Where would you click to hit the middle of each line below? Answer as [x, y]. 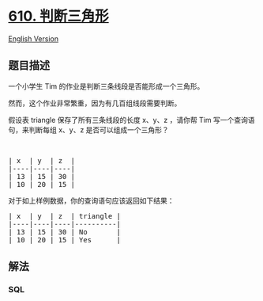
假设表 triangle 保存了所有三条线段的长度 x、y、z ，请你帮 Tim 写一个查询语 [131, 120]
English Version [34, 38]
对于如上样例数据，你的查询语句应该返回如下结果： [91, 200]
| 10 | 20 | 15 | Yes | [64, 240]
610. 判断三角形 [58, 16]
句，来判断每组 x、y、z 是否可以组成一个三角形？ [89, 130]
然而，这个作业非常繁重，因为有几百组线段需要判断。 [95, 103]
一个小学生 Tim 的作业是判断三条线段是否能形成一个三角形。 [106, 86]
